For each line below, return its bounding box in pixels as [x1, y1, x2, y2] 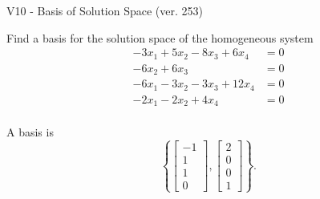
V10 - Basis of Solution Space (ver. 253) [6, 2, 203, 18]
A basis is [6, 124, 54, 140]
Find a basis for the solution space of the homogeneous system [6, 29, 314, 46]
